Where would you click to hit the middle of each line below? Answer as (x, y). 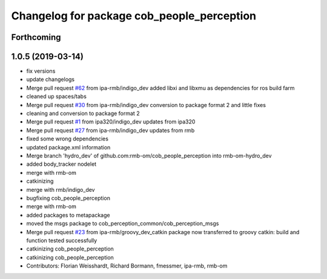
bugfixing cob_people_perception (68, 198)
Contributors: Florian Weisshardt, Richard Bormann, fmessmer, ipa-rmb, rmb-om (127, 266)
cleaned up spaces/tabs (57, 96)
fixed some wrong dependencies (68, 139)
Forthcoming (36, 37)
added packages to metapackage (68, 215)
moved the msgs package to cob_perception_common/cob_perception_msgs (123, 223)
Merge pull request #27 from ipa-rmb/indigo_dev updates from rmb (111, 130)
